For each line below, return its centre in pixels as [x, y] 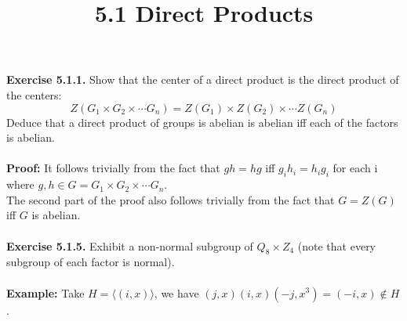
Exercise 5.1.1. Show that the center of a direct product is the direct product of [203, 79]
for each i [355, 168]
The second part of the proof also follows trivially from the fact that [171, 199]
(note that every [337, 245]
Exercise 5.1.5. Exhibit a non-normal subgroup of [130, 245]
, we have [176, 292]
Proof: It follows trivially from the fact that [113, 168]
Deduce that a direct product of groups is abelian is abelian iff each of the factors [202, 122]
